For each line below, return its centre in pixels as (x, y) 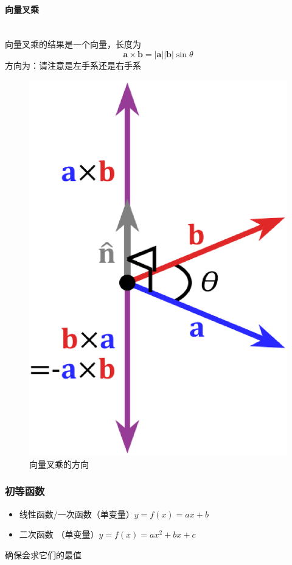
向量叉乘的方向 (59, 464)
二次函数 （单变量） (59, 534)
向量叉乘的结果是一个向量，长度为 (73, 44)
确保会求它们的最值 (43, 554)
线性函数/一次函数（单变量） (77, 514)
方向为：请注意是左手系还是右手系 (73, 65)
